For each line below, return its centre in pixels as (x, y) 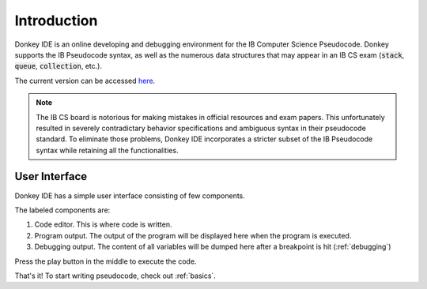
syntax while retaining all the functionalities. (107, 150)
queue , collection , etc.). (59, 66)
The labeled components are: (62, 210)
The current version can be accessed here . (85, 81)
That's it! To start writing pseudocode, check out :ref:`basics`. (115, 276)
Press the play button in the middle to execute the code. (106, 261)
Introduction (56, 21)
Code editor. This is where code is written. (103, 224)
